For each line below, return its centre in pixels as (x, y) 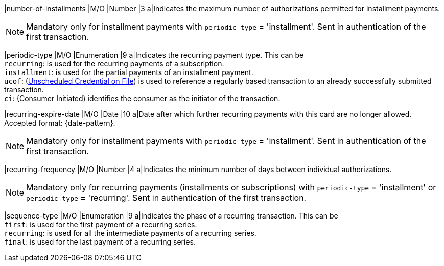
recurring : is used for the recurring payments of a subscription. (114, 64)
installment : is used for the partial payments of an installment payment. (129, 72)
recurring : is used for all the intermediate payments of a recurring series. (130, 233)
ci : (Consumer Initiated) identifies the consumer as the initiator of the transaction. (142, 98)
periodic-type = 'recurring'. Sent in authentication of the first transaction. (166, 198)
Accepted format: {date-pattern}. (60, 123)
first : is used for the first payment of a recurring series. (101, 224)
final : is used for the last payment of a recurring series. (100, 242)
